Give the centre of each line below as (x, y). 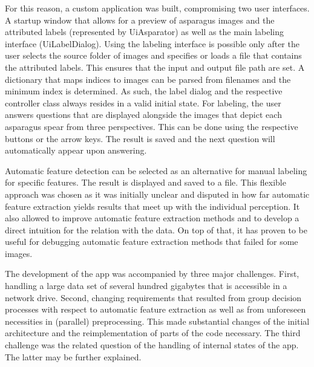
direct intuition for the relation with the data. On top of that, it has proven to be (156, 229)
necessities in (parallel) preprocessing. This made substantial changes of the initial (157, 321)
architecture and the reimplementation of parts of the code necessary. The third (153, 333)
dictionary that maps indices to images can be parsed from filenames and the (148, 79)
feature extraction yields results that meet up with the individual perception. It (152, 206)
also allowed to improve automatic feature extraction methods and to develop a (152, 218)
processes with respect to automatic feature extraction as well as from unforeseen (155, 309)
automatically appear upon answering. (76, 150)
